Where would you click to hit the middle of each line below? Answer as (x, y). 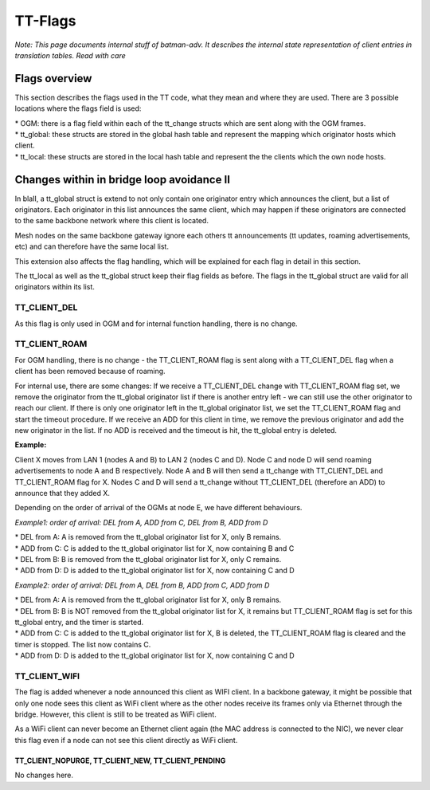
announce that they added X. (63, 493)
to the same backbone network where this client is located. (111, 221)
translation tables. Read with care (70, 55)
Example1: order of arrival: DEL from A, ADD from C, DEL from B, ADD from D (141, 522)
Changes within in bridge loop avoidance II (123, 179)
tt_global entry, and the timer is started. (79, 622)
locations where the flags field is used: (78, 108)
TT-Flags (45, 21)
